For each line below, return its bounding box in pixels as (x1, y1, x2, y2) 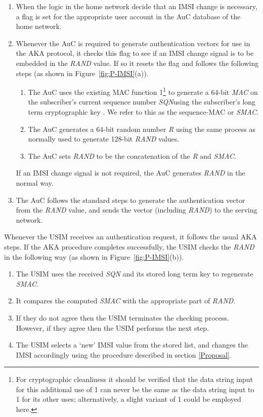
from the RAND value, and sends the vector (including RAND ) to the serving (16, 204, 257, 215)
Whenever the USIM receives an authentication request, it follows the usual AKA (4, 231, 257, 242)
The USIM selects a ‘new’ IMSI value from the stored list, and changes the (16, 339, 248, 350)
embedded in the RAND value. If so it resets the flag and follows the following (16, 57, 259, 68)
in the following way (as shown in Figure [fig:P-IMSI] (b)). (4, 251, 184, 262)
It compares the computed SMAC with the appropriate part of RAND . (16, 295, 236, 306)
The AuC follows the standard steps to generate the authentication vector (16, 194, 245, 205)
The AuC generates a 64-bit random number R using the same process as (28, 123, 256, 134)
